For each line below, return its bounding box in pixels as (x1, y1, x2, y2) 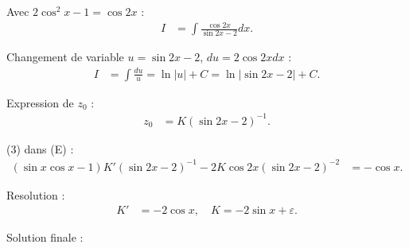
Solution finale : (6, 229, 84, 246)
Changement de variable (6, 48, 124, 65)
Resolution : (6, 186, 65, 203)
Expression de (6, 94, 74, 110)
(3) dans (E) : (6, 140, 74, 157)
